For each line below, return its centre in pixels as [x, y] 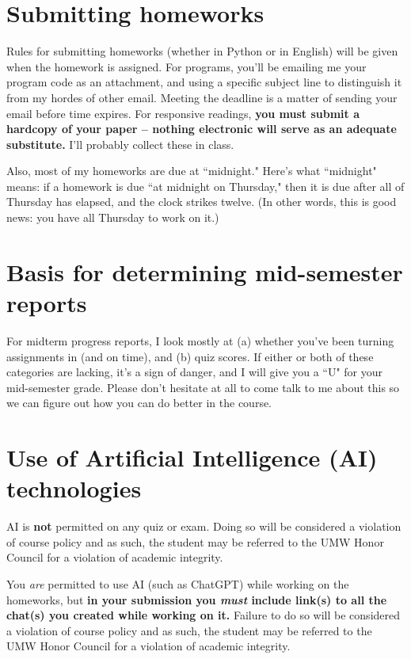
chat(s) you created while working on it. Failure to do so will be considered [204, 615]
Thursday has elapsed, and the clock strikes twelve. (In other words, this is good [202, 202]
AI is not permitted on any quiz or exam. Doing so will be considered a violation [204, 526]
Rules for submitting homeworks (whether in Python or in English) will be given [202, 51]
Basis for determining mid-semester [205, 271]
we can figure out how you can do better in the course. [139, 403]
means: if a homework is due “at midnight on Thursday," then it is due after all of [205, 186]
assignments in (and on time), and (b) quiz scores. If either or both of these [190, 356]
